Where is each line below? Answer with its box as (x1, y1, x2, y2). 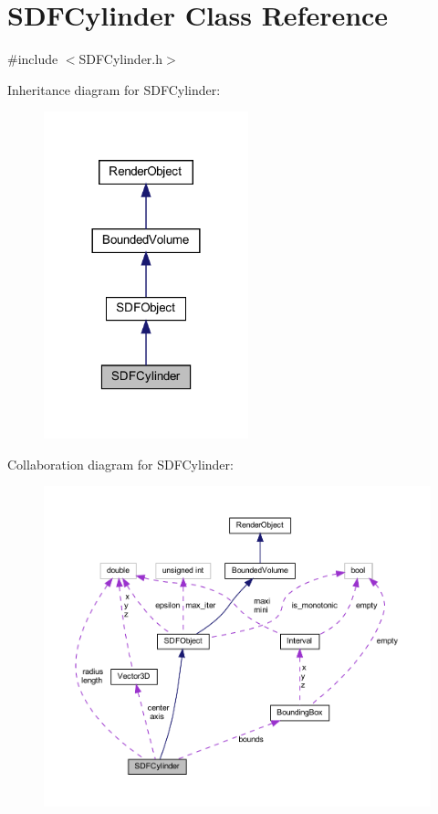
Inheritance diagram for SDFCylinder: (7, 79, 221, 99)
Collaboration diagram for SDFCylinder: (7, 454, 234, 473)
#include (7, 49, 58, 69)
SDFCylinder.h (78, 49, 163, 69)
